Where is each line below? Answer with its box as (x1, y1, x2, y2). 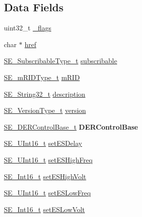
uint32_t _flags (4, 23, 51, 33)
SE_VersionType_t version (4, 105, 86, 115)
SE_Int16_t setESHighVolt (4, 171, 86, 181)
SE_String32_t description (4, 88, 85, 99)
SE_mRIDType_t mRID (4, 72, 80, 82)
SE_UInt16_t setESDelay (4, 138, 82, 148)
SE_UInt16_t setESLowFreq (4, 188, 91, 198)
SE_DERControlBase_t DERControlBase (4, 121, 138, 132)
